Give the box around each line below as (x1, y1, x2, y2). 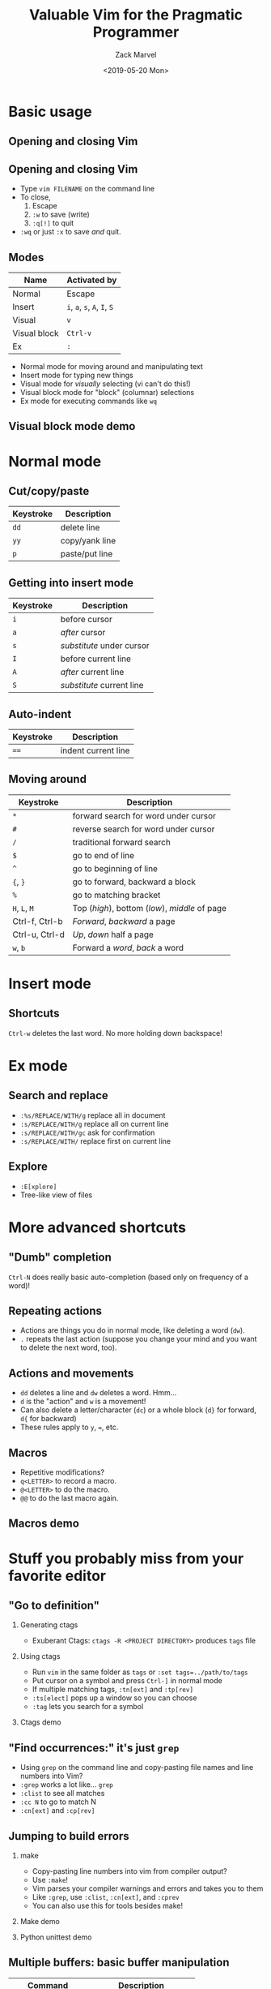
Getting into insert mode (8, 576, 133, 590)
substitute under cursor (60, 640, 150, 651)
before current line (60, 653, 131, 664)
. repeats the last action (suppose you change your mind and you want (19, 1334, 257, 1344)
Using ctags (19, 1652, 61, 1661)
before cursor (60, 614, 113, 625)
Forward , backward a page (72, 915, 176, 926)
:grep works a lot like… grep (19, 1780, 113, 1789)
